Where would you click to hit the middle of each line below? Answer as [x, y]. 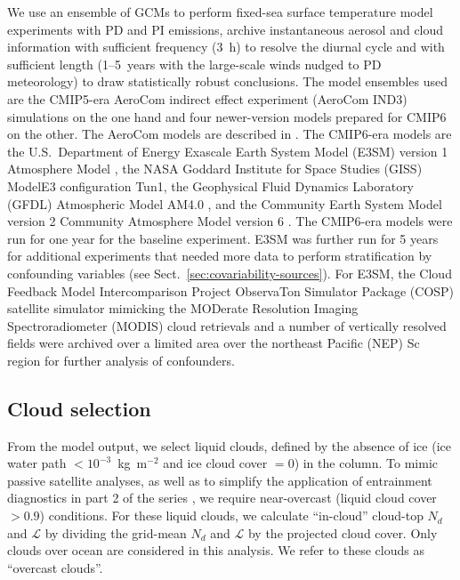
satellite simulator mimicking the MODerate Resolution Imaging [183, 308]
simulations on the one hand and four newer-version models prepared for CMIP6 [227, 116]
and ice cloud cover [215, 463]
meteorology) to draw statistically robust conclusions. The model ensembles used [227, 81]
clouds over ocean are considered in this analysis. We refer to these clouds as [216, 550]
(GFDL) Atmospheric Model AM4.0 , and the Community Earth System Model [225, 203]
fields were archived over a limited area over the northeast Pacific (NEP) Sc [214, 343]
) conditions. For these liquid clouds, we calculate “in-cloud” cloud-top [231, 516]
